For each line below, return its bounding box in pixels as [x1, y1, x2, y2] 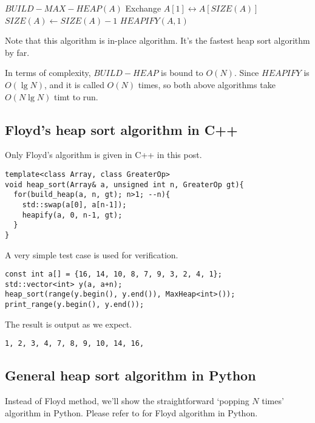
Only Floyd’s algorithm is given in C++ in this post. [5, 148, 202, 161]
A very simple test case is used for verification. [5, 248, 178, 261]
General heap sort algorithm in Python [5, 366, 256, 385]
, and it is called [44, 78, 104, 91]
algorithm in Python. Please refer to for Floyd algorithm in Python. [5, 406, 258, 419]
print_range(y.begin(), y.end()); [5, 300, 144, 309]
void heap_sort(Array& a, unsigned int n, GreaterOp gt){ [5, 180, 244, 189]
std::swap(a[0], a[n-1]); [22, 200, 127, 209]
